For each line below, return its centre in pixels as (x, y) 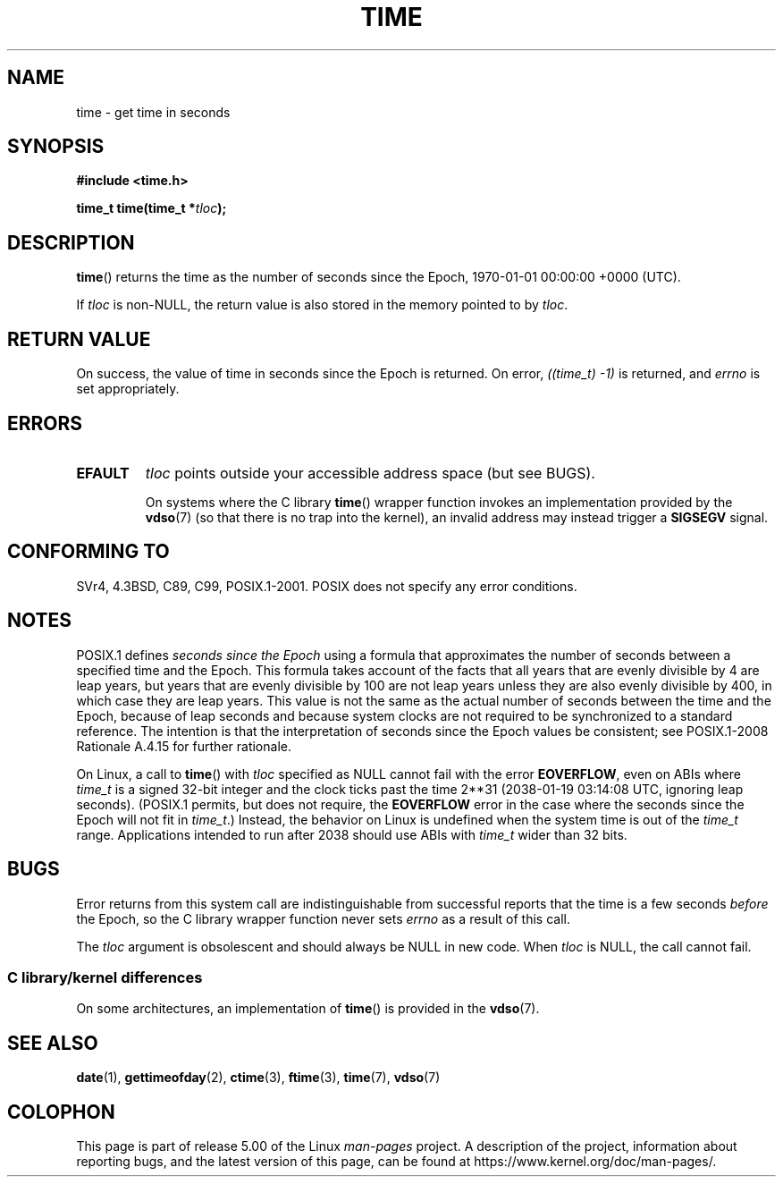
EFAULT (103, 473)
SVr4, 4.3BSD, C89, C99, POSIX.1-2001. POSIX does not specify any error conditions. (327, 586)
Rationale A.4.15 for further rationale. (184, 746)
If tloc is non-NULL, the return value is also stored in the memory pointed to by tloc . (322, 305)
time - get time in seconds (153, 112)
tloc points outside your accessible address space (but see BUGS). (370, 473)
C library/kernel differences (105, 977)
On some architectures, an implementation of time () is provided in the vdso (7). (308, 1009)
